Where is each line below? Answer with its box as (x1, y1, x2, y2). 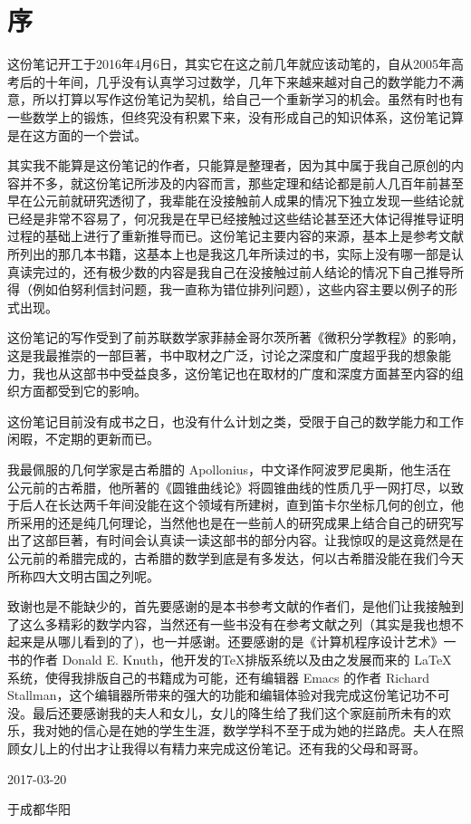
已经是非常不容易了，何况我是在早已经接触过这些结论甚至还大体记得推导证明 (7, 208, 464, 227)
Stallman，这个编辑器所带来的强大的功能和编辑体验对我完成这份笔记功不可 (7, 685, 450, 704)
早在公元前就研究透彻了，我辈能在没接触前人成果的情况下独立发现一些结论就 (7, 191, 464, 210)
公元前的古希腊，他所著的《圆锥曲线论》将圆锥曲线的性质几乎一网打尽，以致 (7, 477, 464, 496)
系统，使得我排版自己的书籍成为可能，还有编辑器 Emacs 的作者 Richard (7, 667, 429, 686)
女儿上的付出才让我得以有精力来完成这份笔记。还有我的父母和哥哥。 (19, 738, 426, 757)
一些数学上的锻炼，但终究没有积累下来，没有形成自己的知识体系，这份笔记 (7, 107, 451, 126)
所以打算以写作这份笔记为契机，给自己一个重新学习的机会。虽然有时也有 (32, 90, 464, 109)
